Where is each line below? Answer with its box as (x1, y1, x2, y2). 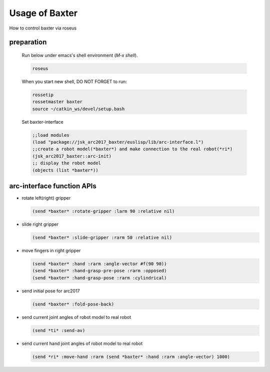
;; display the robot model (32, 160, 101, 166)
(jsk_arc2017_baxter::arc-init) (32, 153, 112, 159)
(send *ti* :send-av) (32, 327, 85, 333)
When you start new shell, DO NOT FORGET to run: (21, 78, 127, 85)
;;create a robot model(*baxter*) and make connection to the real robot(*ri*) (32, 146, 233, 152)
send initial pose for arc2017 (21, 288, 80, 294)
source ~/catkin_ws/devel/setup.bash (32, 106, 125, 112)
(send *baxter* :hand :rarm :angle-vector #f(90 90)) (32, 261, 167, 267)
